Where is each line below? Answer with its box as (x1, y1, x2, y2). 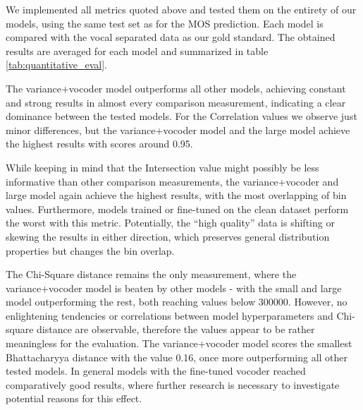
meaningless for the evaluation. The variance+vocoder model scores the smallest (6, 336, 352, 351)
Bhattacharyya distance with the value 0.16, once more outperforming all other (6, 349, 348, 364)
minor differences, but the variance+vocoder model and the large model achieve (6, 122, 350, 137)
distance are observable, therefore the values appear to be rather (37, 322, 315, 337)
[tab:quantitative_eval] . (6, 57, 107, 72)
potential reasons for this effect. (6, 391, 142, 406)
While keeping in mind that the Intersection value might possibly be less (6, 159, 319, 174)
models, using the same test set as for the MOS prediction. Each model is (6, 16, 324, 30)
